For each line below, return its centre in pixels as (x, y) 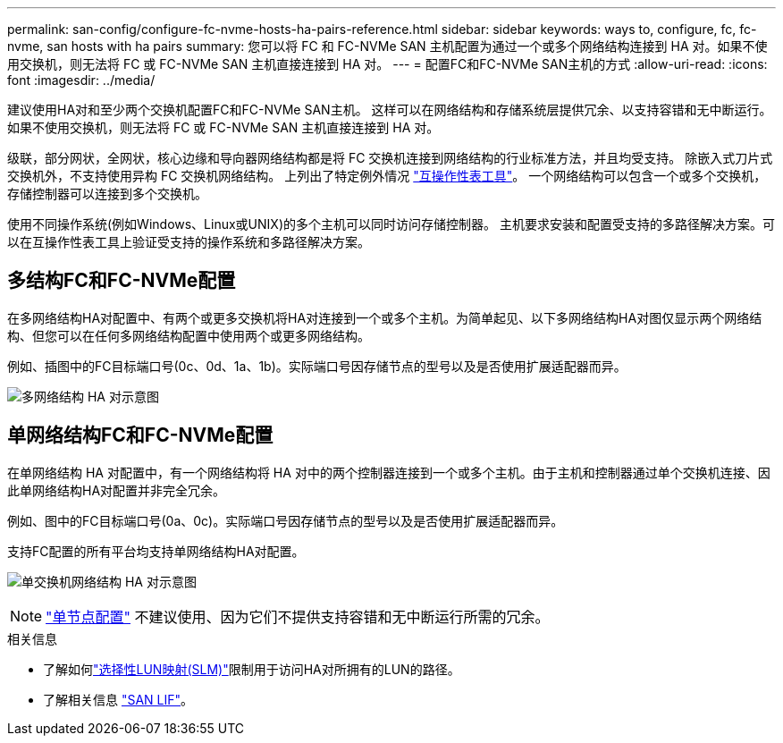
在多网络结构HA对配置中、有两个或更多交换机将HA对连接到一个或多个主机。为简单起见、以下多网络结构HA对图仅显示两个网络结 (385, 317)
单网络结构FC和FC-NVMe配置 (140, 435)
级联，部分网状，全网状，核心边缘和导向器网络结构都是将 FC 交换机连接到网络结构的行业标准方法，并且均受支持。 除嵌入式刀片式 (390, 158)
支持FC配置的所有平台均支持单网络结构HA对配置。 (156, 551)
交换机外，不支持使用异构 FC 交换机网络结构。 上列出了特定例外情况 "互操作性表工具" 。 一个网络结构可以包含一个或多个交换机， (387, 176)
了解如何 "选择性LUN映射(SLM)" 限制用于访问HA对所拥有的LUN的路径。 (252, 669)
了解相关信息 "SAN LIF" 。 (118, 699)
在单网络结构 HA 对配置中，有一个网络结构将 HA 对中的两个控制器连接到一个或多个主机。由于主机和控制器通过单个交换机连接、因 (389, 472)
